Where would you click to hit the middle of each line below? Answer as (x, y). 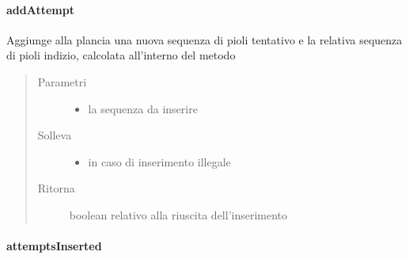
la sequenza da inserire (143, 108)
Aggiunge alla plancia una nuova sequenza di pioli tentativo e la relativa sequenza (204, 39)
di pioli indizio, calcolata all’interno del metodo (121, 55)
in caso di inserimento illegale (159, 161)
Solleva (55, 135)
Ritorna (56, 188)
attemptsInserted (54, 246)
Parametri (62, 81)
